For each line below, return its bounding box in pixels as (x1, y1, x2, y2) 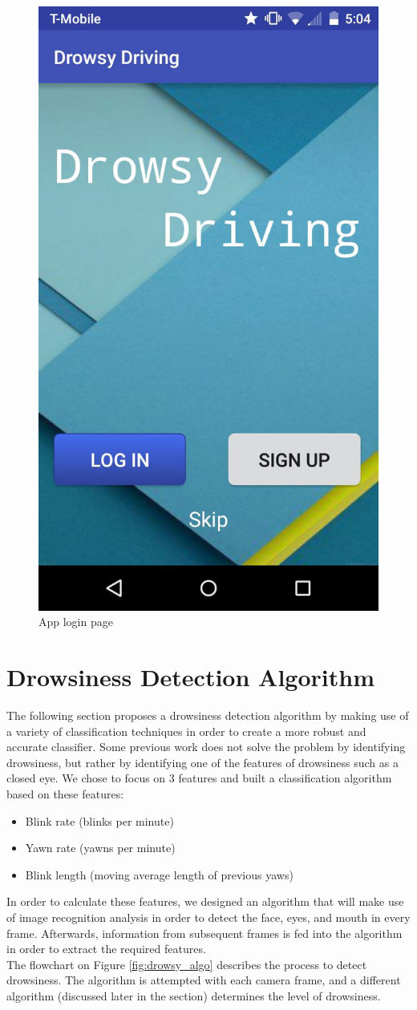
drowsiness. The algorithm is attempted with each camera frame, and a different (6, 972, 401, 988)
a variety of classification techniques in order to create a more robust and (6, 722, 366, 739)
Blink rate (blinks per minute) (25, 812, 174, 829)
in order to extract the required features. (6, 940, 206, 957)
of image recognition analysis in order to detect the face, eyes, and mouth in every (6, 909, 411, 926)
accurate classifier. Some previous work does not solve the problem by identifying (6, 738, 406, 755)
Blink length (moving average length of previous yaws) (25, 866, 294, 883)
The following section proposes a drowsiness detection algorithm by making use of (6, 707, 409, 724)
